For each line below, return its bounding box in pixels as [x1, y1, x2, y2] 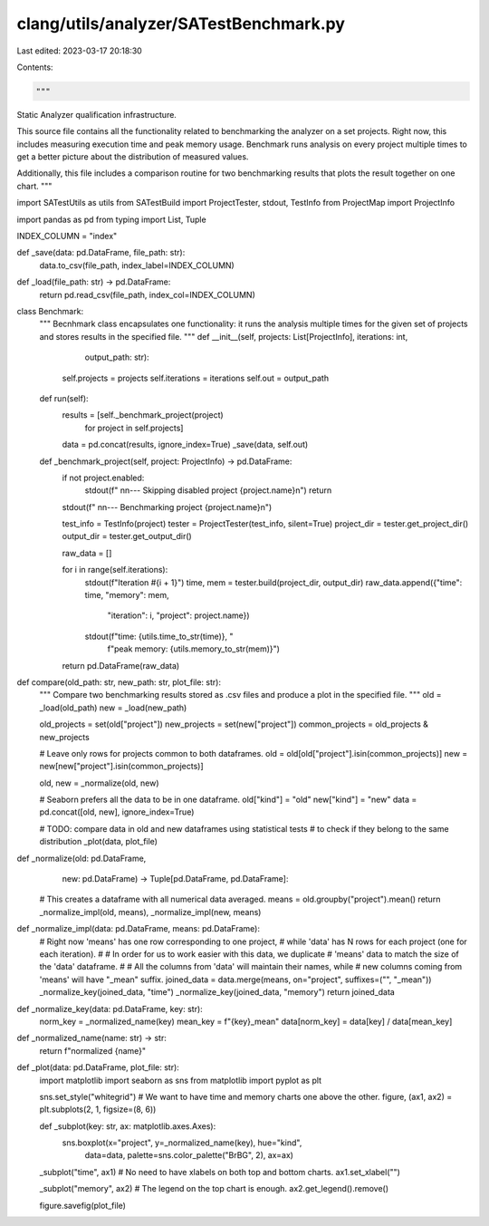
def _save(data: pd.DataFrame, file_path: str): [16, 247, 186, 258]
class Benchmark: [16, 305, 84, 316]
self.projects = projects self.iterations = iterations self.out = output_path [62, 372, 330, 383]
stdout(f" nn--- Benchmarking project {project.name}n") [62, 501, 273, 512]
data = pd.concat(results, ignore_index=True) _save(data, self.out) [62, 439, 309, 450]
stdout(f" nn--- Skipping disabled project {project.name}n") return [84, 485, 332, 496]
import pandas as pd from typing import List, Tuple [16, 214, 207, 225]
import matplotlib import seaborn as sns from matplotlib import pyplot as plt [39, 1075, 321, 1086]
